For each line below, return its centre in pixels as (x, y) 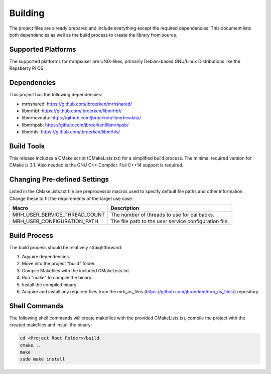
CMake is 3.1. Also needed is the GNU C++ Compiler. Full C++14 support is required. (96, 165)
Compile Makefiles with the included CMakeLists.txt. (76, 270)
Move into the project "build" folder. (59, 264)
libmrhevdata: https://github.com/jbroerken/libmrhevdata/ (82, 118)
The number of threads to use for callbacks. (163, 215)
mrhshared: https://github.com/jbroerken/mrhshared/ (77, 104)
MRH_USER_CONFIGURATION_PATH (55, 222)
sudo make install (42, 359)
